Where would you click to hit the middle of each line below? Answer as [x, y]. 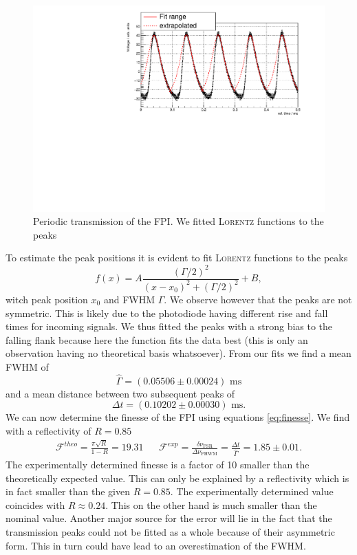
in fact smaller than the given [68, 491]
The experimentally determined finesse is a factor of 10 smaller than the [158, 465]
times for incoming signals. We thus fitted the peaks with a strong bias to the [169, 326]
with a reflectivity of [48, 430]
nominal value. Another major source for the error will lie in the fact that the [169, 518]
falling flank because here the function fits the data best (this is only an [157, 339]
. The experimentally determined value [252, 491]
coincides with [35, 504]
